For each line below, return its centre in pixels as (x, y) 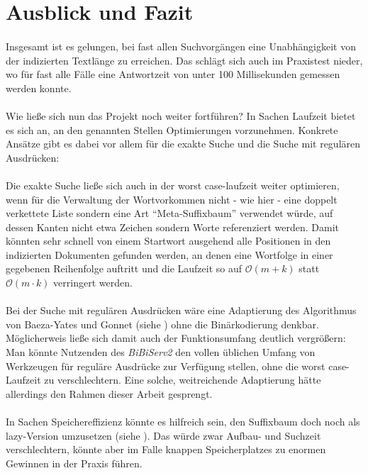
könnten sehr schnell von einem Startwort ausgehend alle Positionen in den (168, 241)
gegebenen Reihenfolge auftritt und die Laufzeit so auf (124, 268)
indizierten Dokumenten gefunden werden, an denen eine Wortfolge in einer (169, 254)
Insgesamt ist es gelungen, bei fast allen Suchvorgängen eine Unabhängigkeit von (181, 46)
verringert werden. (93, 283)
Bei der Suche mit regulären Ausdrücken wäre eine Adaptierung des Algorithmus (181, 310)
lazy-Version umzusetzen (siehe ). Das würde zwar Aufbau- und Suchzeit (163, 435)
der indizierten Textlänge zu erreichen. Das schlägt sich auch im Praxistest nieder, (184, 60)
